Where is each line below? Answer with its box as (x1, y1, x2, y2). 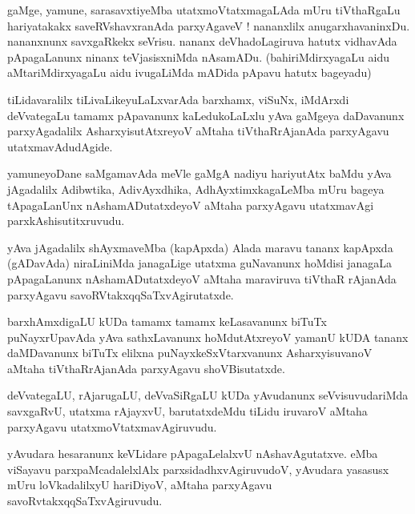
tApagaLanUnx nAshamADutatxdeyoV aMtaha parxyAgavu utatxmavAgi (7, 196, 374, 213)
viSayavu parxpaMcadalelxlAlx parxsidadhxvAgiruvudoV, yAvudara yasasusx (7, 460, 389, 477)
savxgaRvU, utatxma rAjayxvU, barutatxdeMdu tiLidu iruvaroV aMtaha (7, 403, 368, 420)
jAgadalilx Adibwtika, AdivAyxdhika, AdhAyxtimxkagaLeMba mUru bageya (7, 180, 385, 197)
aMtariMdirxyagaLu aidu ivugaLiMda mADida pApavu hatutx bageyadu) (7, 64, 372, 81)
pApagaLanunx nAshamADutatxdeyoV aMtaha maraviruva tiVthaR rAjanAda (7, 270, 397, 287)
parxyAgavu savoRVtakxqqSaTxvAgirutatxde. (7, 286, 234, 303)
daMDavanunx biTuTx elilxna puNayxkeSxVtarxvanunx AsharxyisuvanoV (7, 344, 373, 361)
